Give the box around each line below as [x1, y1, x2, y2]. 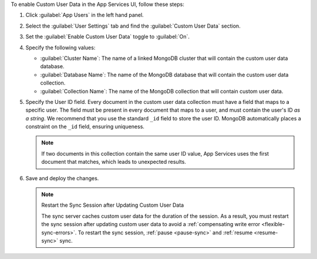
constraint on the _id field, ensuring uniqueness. [25, 123, 145, 130]
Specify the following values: [25, 44, 96, 51]
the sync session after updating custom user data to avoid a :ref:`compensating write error [41, 221, 261, 228]
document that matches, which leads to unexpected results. [41, 159, 186, 166]
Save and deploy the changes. [25, 174, 99, 181]
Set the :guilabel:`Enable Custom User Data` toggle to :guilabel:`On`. [25, 33, 190, 41]
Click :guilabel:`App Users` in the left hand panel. [25, 12, 144, 19]
